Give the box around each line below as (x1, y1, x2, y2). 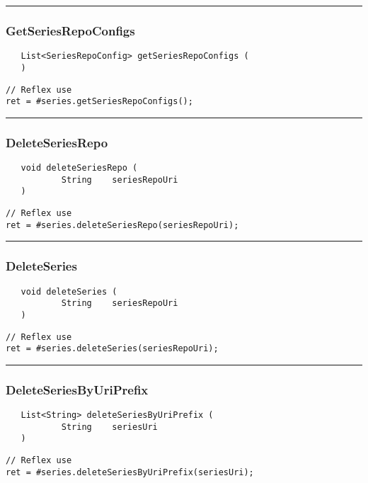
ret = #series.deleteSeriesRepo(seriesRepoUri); (6, 220, 239, 230)
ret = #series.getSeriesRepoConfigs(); (6, 96, 193, 107)
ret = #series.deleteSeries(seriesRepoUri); (6, 343, 219, 354)
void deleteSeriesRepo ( (21, 163, 138, 174)
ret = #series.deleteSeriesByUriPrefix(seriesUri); (6, 467, 254, 477)
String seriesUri (61, 421, 158, 432)
